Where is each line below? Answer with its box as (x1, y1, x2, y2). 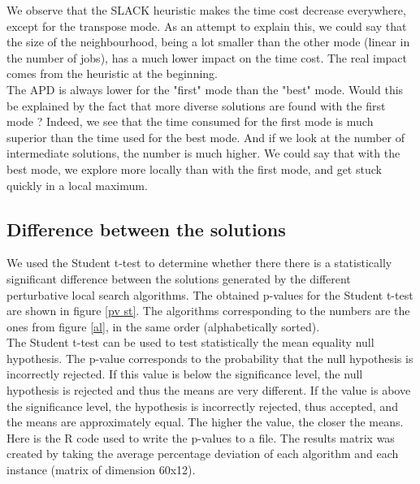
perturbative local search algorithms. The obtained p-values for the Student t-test (6, 286, 414, 303)
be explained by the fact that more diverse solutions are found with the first (6, 97, 386, 114)
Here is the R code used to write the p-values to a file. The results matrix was (6, 429, 395, 446)
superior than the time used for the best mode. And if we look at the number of (6, 128, 405, 145)
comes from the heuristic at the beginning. (6, 65, 219, 82)
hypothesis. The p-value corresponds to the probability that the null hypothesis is (6, 349, 414, 366)
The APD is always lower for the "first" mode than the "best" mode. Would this (6, 80, 404, 97)
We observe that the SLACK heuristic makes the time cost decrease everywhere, (6, 2, 406, 18)
